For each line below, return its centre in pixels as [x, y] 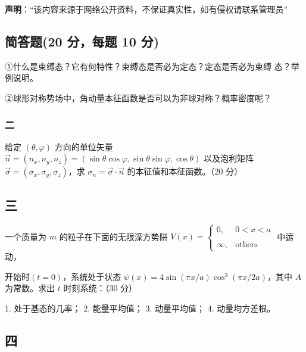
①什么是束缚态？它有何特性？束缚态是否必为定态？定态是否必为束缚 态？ [148, 66]
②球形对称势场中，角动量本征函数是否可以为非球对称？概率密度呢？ [138, 97]
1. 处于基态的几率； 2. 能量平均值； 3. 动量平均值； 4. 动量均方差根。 [140, 308]
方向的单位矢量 [84, 146]
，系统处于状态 [92, 276]
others [246, 244]
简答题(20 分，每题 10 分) [82, 41]
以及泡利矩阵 [229, 158]
